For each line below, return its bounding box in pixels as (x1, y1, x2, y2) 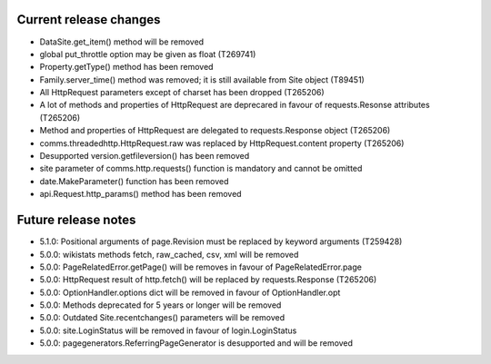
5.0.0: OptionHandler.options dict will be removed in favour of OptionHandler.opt (39, 287, 341, 298)
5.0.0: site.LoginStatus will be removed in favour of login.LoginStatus (39, 325, 297, 336)
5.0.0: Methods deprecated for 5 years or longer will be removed (39, 300, 282, 310)
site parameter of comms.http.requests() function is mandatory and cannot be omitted (39, 163, 363, 174)
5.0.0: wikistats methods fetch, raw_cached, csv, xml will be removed (39, 249, 299, 260)
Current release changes (16, 12, 161, 27)
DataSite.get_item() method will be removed (39, 36, 205, 47)
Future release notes (16, 212, 136, 228)
